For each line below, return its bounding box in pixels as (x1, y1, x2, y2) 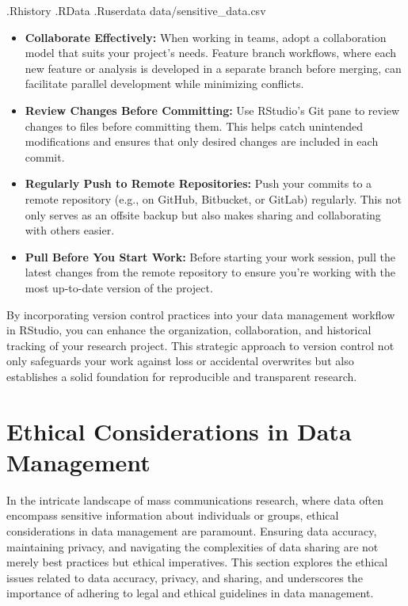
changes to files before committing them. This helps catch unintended (25, 117, 363, 134)
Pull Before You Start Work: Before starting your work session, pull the (25, 248, 395, 265)
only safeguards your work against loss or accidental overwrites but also (6, 353, 354, 369)
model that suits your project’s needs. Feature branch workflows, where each (25, 44, 397, 61)
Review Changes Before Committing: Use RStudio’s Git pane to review (25, 101, 400, 118)
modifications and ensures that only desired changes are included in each (25, 133, 379, 150)
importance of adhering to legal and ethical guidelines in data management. (6, 585, 374, 601)
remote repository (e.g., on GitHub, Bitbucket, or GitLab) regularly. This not (25, 190, 402, 207)
